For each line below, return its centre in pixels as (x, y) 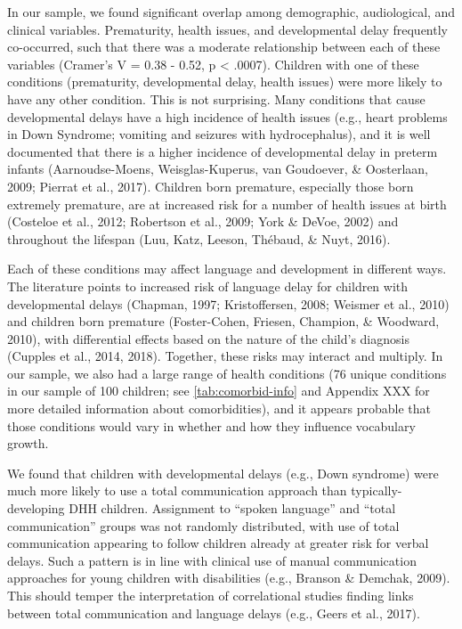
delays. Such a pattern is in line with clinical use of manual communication (212, 560)
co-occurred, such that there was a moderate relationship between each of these (224, 47)
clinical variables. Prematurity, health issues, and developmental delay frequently (227, 29)
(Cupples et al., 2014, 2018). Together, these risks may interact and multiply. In (225, 356)
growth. (28, 443)
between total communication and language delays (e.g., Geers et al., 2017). (214, 613)
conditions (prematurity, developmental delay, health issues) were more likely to (225, 82)
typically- (377, 490)
